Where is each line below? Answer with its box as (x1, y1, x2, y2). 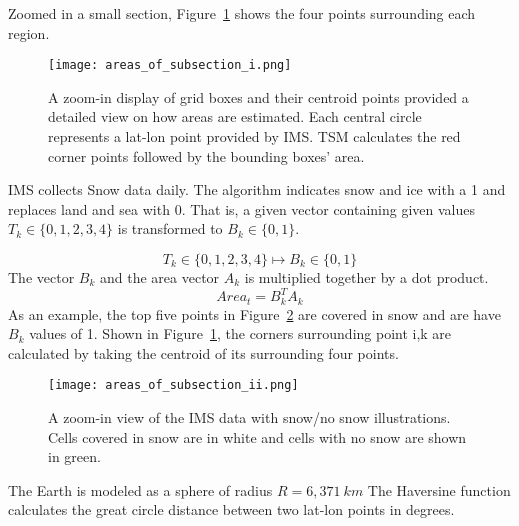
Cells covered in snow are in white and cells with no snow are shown (48, 426, 467, 447)
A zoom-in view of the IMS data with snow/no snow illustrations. (48, 406, 451, 427)
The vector (8, 267, 75, 287)
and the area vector (100, 267, 220, 287)
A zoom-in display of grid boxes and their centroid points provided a (48, 86, 469, 107)
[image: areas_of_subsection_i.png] (48, 58, 292, 73)
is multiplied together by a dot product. (244, 267, 489, 287)
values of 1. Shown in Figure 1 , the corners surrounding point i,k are (29, 323, 452, 344)
